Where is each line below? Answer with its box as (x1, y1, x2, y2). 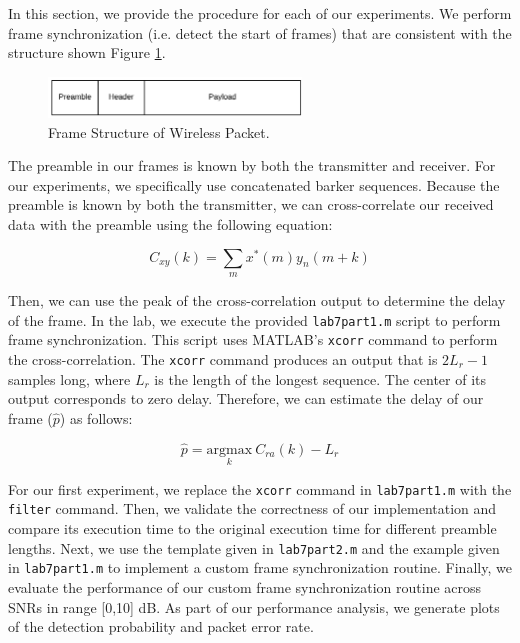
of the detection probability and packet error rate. (8, 616, 314, 637)
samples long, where (8, 368, 131, 389)
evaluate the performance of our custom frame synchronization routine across (8, 577, 482, 598)
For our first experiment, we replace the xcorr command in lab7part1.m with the (8, 478, 512, 499)
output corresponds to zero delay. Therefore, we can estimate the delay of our (8, 388, 484, 409)
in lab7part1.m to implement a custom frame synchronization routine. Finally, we (8, 557, 512, 578)
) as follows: (59, 407, 133, 428)
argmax (206, 442, 253, 457)
